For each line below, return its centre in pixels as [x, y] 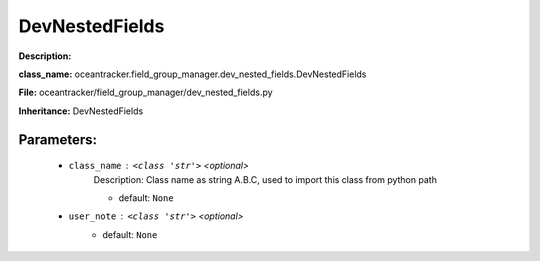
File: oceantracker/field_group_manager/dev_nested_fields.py [146, 92]
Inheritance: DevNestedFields [81, 111]
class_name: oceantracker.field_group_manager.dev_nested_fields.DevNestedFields [192, 74]
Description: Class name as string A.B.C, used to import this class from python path [265, 179]
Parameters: [57, 139]
